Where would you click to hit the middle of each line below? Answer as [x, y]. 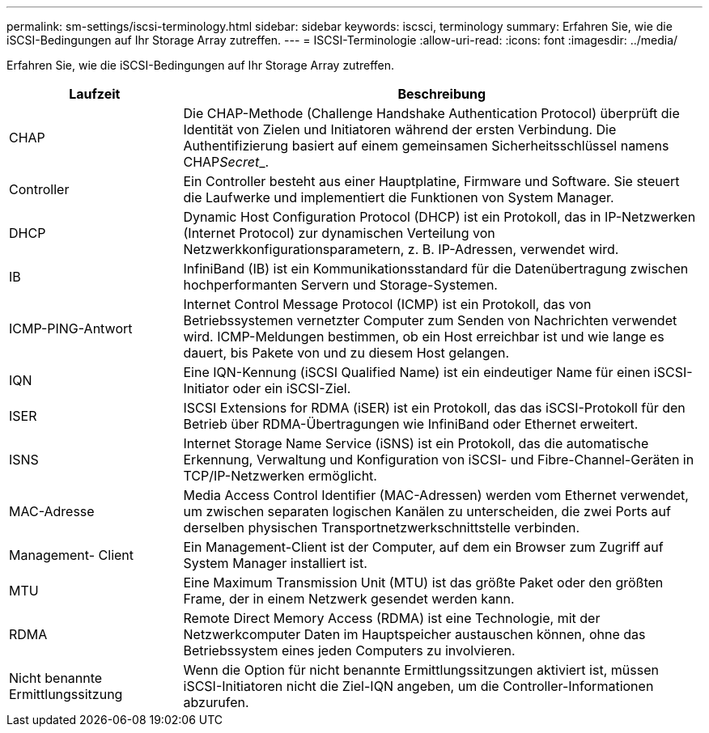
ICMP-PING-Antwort [71, 328]
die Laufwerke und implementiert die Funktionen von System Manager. [399, 197]
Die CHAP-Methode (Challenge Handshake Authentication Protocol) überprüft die [431, 113]
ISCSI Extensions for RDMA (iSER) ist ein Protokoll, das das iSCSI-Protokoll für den [434, 408]
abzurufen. [216, 702]
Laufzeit [95, 94]
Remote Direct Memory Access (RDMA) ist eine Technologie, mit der [392, 618]
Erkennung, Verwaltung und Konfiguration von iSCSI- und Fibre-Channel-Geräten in [439, 460]
